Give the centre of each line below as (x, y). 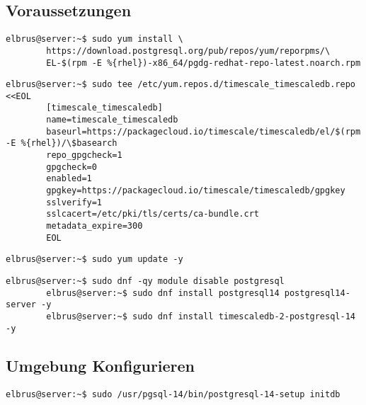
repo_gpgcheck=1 (84, 155)
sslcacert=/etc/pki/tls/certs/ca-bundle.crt (153, 214)
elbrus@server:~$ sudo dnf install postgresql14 (163, 293)
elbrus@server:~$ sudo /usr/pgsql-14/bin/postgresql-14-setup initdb (173, 394)
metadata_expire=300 (95, 226)
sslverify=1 (74, 202)
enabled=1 (69, 179)
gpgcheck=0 (72, 167)
